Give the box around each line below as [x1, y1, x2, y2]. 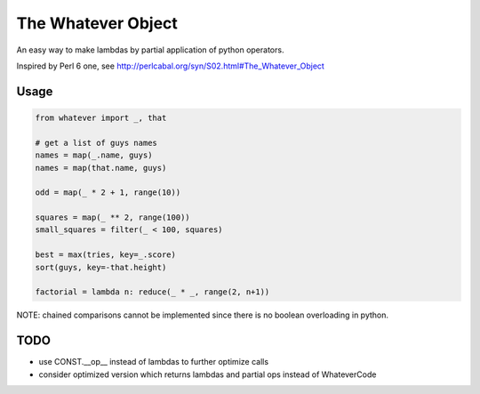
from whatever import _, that [35, 112, 167, 123]
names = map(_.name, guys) [35, 150, 153, 160]
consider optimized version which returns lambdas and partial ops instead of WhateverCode [38, 369, 377, 380]
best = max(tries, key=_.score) [35, 250, 177, 260]
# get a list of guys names [35, 138, 157, 148]
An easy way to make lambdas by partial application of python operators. [16, 44, 284, 55]
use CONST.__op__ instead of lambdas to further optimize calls [38, 357, 269, 367]
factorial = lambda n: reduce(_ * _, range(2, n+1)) [35, 287, 270, 297]
